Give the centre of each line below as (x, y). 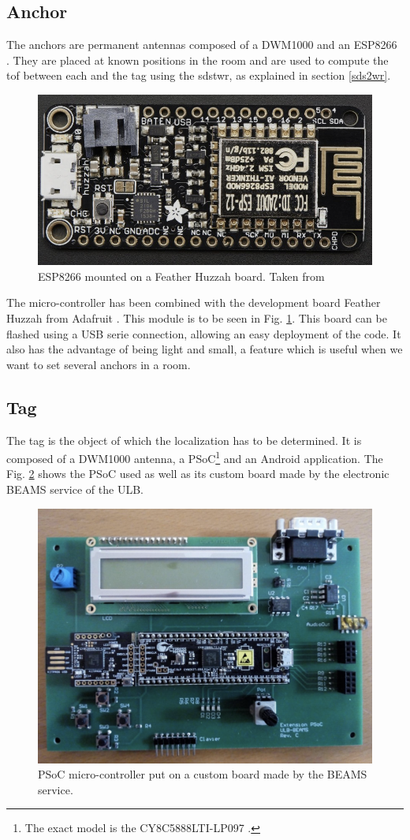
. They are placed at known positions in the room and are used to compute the (198, 60)
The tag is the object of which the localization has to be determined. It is (184, 440)
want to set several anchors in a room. (99, 364)
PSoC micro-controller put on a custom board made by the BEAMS (203, 774)
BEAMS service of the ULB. (75, 489)
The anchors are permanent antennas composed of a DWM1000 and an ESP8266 (202, 45)
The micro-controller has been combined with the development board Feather (194, 302)
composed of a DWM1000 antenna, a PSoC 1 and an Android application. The (195, 457)
